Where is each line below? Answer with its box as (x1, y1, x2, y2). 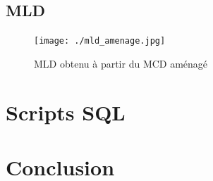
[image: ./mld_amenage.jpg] (34, 36, 166, 46)
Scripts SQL (6, 97, 126, 126)
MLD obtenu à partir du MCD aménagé (34, 56, 208, 70)
